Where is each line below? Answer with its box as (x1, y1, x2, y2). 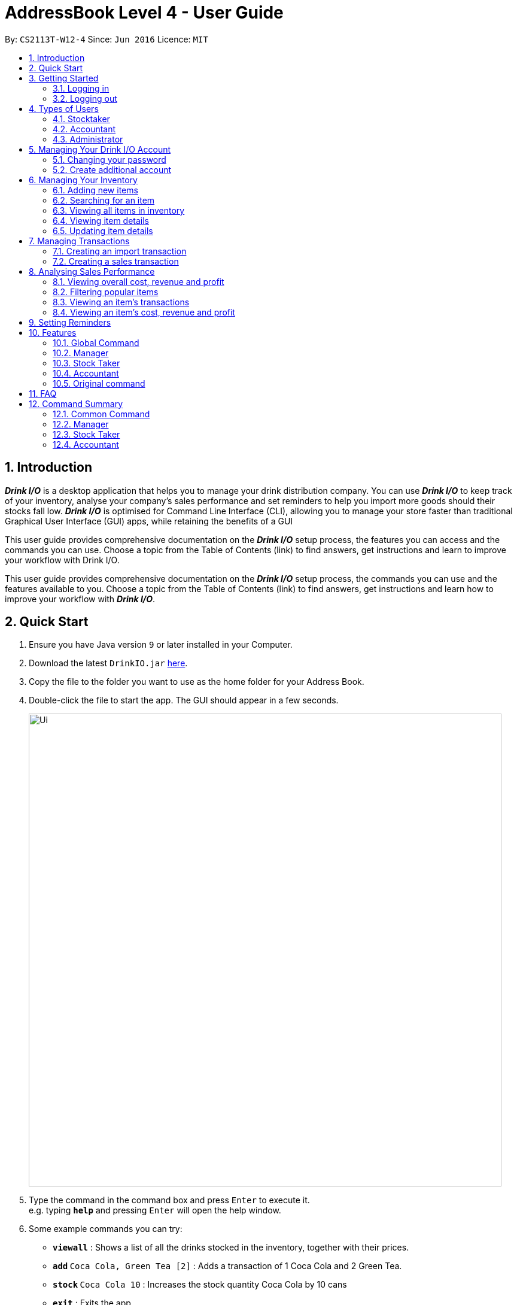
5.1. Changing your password (53, 154, 166, 165)
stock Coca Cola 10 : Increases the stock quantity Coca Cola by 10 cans (53, 1279, 347, 1290)
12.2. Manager (53, 418, 109, 429)
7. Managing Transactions (29, 235, 130, 246)
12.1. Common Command (53, 408, 150, 419)
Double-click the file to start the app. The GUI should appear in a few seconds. (29, 695, 339, 706)
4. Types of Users (29, 103, 99, 114)
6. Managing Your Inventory (29, 174, 138, 185)
